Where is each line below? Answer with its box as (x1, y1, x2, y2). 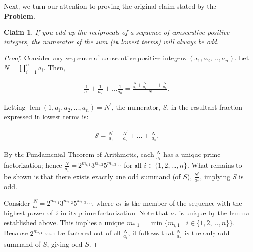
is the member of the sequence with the (124, 197, 242, 208)
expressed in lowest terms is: (4, 111, 89, 121)
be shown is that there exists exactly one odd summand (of (4, 171, 181, 181)
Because (4, 228, 28, 238)
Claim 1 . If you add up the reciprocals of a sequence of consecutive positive (4, 27, 230, 37)
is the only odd (184, 228, 230, 238)
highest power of (4, 208, 53, 218)
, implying (200, 171, 231, 181)
